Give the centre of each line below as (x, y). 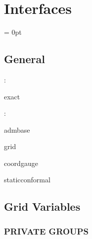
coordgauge (21, 163)
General (24, 59)
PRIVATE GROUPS (46, 231)
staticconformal (27, 180)
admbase (17, 129)
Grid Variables (42, 206)
